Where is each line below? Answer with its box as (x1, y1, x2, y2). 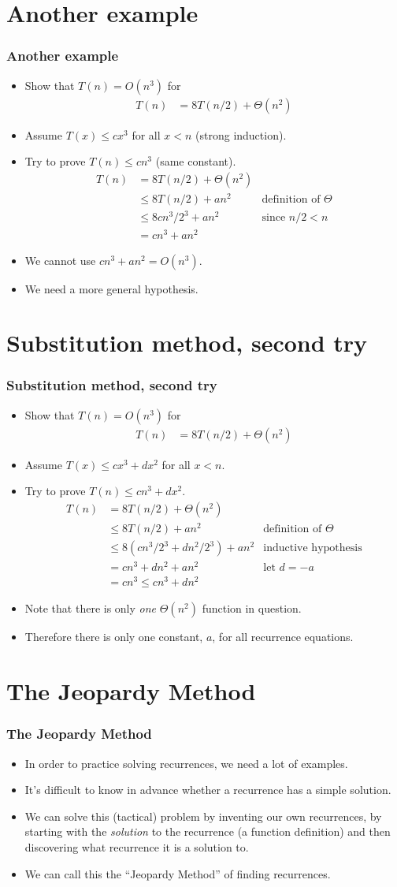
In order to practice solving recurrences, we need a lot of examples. (24, 755, 348, 771)
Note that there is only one (24, 600, 157, 617)
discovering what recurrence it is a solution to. (24, 838, 249, 855)
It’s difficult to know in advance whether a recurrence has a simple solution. (24, 781, 391, 798)
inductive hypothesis (263, 542, 362, 554)
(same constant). (155, 153, 236, 170)
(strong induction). (195, 126, 287, 143)
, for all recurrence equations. (212, 628, 354, 645)
